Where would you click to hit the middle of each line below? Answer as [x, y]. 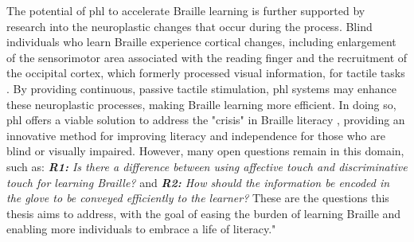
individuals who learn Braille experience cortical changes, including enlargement [201, 42]
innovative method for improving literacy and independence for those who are [196, 135]
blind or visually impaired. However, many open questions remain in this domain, [205, 151]
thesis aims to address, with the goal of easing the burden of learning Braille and [204, 213]
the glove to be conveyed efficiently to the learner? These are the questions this [198, 198]
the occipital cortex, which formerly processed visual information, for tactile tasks [206, 73]
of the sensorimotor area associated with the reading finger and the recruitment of [207, 57]
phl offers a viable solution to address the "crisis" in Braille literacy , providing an [206, 120]
